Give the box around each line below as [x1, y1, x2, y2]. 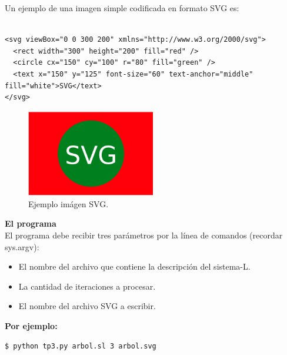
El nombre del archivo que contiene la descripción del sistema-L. [18, 260, 251, 273]
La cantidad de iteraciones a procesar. [18, 280, 156, 292]
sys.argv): [5, 240, 39, 253]
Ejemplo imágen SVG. [28, 197, 109, 210]
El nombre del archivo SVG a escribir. [18, 300, 156, 312]
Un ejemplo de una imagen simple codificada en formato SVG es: [5, 2, 239, 14]
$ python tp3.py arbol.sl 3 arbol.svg [5, 341, 156, 350]
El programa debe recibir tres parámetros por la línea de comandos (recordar [5, 228, 283, 241]
